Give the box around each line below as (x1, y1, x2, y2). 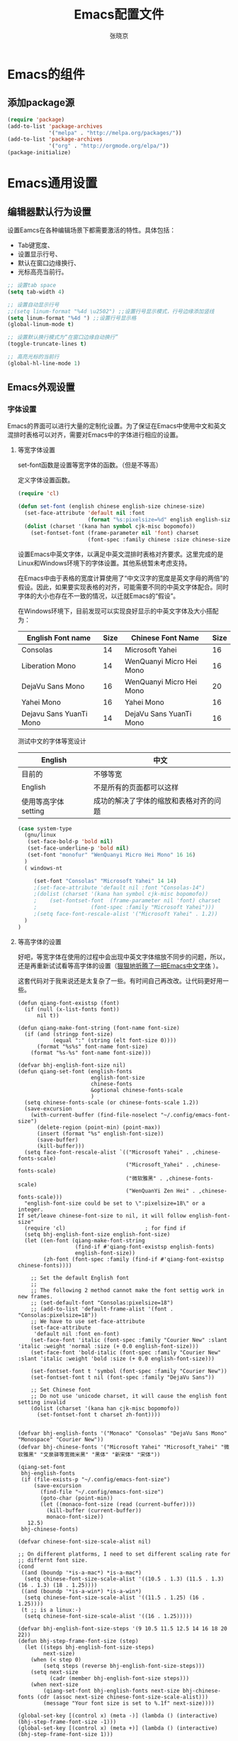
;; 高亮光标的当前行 (7, 353, 59, 360)
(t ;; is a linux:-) (21, 1606, 81, 1613)
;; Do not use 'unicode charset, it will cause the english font (30, 1392, 228, 1399)
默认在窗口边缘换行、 (17, 259, 80, 267)
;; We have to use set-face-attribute (30, 1318, 145, 1325)
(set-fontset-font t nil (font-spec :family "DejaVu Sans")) (30, 1374, 215, 1381)
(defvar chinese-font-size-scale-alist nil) (17, 1538, 152, 1545)
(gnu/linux (24, 832, 57, 839)
